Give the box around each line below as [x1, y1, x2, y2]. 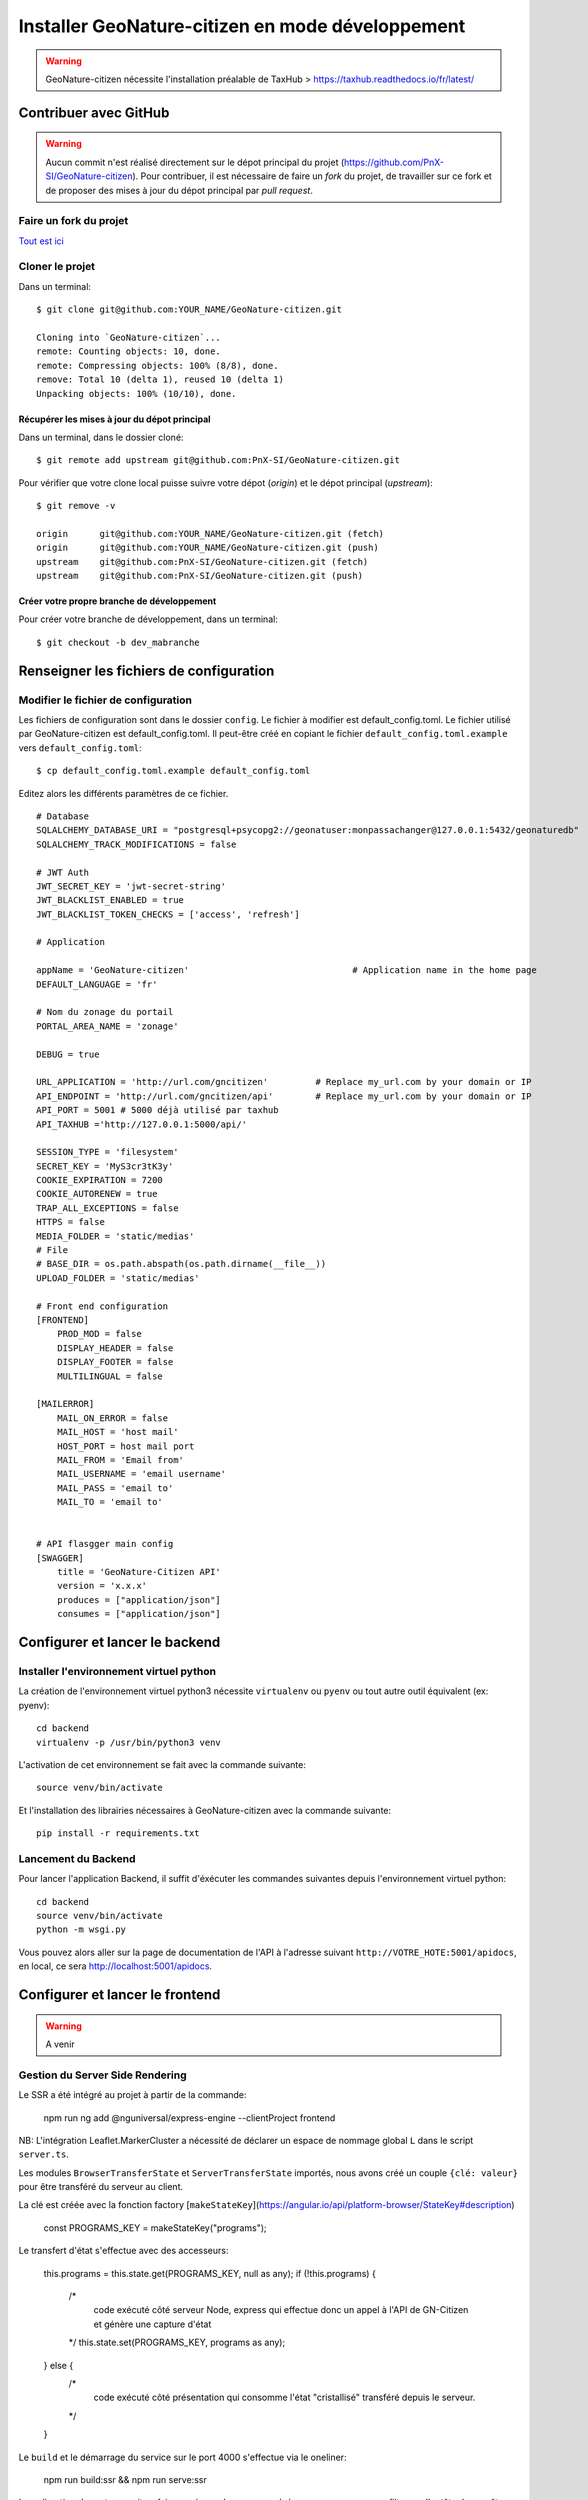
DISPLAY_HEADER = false [56, 1342, 174, 1354]
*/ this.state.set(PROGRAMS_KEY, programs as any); [68, 2336, 286, 2349]
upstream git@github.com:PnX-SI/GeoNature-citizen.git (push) [36, 570, 364, 582]
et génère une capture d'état [93, 2318, 212, 2330]
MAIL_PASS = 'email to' [56, 1482, 174, 1494]
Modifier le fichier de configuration [18, 693, 192, 707]
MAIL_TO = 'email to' [56, 1496, 164, 1508]
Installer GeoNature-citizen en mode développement [18, 15, 466, 37]
